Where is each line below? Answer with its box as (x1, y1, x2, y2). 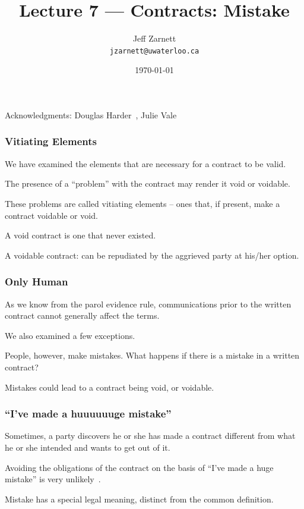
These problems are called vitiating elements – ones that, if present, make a (5, 197, 280, 209)
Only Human (5, 274, 68, 289)
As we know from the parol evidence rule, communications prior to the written (5, 297, 292, 310)
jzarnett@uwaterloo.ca (109, 46, 199, 55)
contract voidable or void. (5, 209, 98, 221)
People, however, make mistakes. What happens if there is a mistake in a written (5, 349, 300, 362)
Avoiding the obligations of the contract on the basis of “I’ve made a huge (5, 461, 274, 473)
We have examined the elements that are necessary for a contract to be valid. (5, 157, 286, 169)
